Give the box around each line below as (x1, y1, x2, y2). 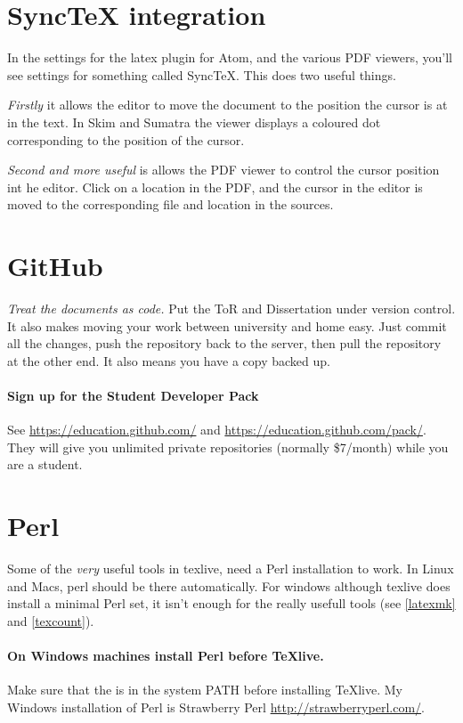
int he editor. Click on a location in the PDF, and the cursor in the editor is (7, 177, 423, 196)
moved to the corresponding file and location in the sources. (7, 195, 334, 214)
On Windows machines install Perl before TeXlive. (7, 646, 324, 665)
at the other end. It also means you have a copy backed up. (7, 351, 330, 370)
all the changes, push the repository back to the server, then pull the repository (7, 334, 442, 353)
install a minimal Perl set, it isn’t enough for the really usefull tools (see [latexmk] (7, 594, 456, 613)
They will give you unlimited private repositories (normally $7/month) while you (7, 437, 449, 456)
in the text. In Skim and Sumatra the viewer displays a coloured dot (7, 112, 381, 131)
